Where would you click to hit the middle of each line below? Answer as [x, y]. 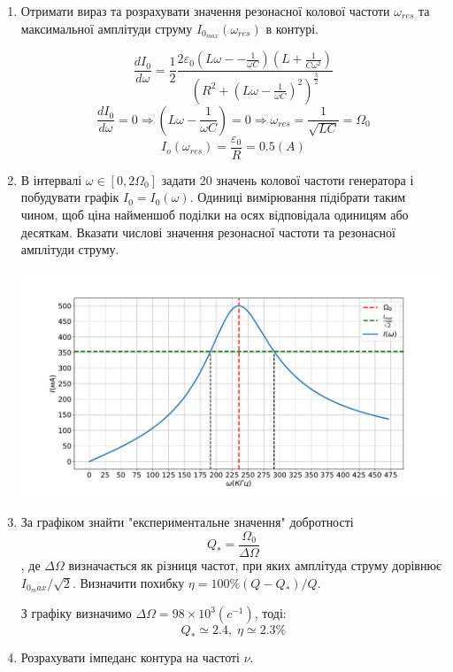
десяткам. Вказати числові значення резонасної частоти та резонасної [208, 232]
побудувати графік [70, 197]
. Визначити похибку [128, 582]
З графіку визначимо [76, 613]
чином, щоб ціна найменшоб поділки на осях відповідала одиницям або [215, 214]
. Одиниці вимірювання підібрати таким [298, 197]
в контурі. [292, 28]
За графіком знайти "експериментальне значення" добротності [187, 522]
